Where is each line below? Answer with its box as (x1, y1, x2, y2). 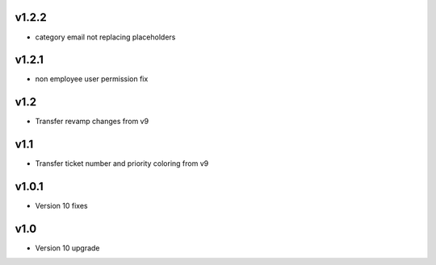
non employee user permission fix (35, 74, 149, 84)
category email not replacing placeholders (35, 32, 176, 42)
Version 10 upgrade (35, 243, 100, 253)
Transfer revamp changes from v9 (35, 117, 149, 126)
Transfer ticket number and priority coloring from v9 (35, 159, 209, 168)
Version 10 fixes (35, 201, 88, 211)
